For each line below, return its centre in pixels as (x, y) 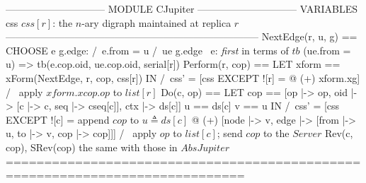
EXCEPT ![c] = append (58, 119)
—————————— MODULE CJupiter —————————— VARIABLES (182, 8)
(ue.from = (327, 50)
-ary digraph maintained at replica (156, 22)
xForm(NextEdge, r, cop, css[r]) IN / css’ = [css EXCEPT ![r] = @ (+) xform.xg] (183, 77)
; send (230, 133)
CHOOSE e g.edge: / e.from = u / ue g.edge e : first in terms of (147, 50)
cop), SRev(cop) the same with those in (92, 147)
